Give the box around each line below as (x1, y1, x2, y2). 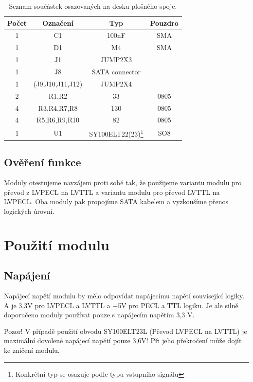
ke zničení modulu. (4, 345, 60, 355)
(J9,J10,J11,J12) (33, 78, 83, 88)
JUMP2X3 (100, 54, 132, 65)
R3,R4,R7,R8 (38, 103, 78, 113)
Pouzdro (150, 17, 179, 28)
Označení (42, 17, 74, 28)
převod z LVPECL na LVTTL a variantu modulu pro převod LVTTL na (4, 187, 220, 197)
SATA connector (91, 66, 141, 76)
